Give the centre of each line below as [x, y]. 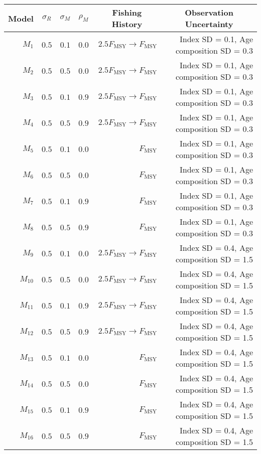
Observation [209, 12]
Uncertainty [209, 24]
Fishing [127, 12]
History [127, 24]
